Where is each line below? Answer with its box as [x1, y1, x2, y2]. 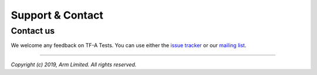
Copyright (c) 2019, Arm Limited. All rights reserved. [11, 61, 137, 68]
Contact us [11, 26, 55, 36]
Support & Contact [11, 9, 104, 22]
